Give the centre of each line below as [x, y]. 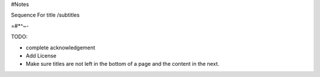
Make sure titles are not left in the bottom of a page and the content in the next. [122, 64]
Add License [41, 55]
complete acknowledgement [60, 48]
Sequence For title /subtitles [45, 15]
